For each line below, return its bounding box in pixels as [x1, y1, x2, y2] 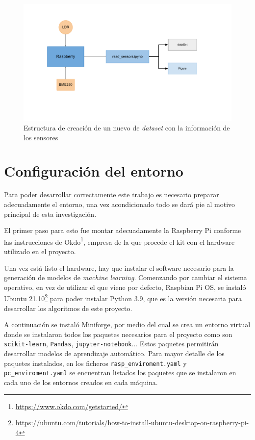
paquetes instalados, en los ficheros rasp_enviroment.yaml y [4, 358, 187, 368]
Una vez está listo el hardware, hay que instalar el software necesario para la [4, 262, 234, 273]
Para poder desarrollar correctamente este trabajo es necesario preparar [4, 189, 219, 200]
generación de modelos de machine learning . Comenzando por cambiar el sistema [4, 272, 247, 283]
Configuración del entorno [4, 161, 183, 181]
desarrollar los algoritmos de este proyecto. [4, 303, 132, 313]
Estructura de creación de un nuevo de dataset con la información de [24, 123, 230, 133]
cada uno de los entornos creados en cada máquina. [4, 377, 158, 387]
